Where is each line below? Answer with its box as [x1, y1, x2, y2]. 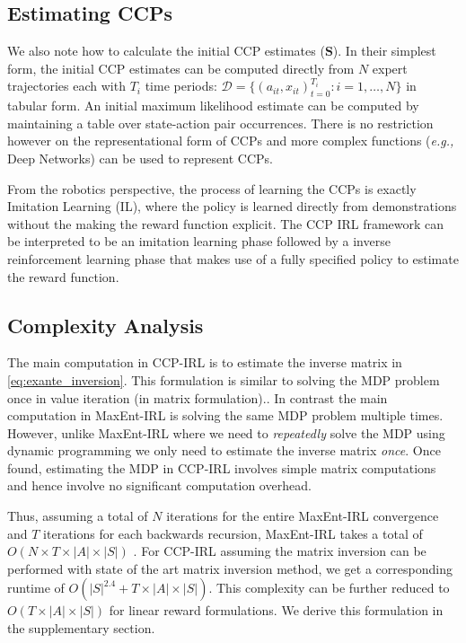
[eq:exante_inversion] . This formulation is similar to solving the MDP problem [7, 370, 440, 389]
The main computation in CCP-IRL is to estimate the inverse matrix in [7, 353, 402, 372]
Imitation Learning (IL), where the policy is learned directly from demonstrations [7, 197, 457, 216]
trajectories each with [7, 76, 126, 95]
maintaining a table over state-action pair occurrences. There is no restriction [7, 113, 434, 132]
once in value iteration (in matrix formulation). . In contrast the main [7, 388, 388, 407]
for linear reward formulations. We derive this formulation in [109, 601, 444, 620]
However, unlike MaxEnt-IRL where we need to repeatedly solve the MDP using [7, 423, 445, 442]
